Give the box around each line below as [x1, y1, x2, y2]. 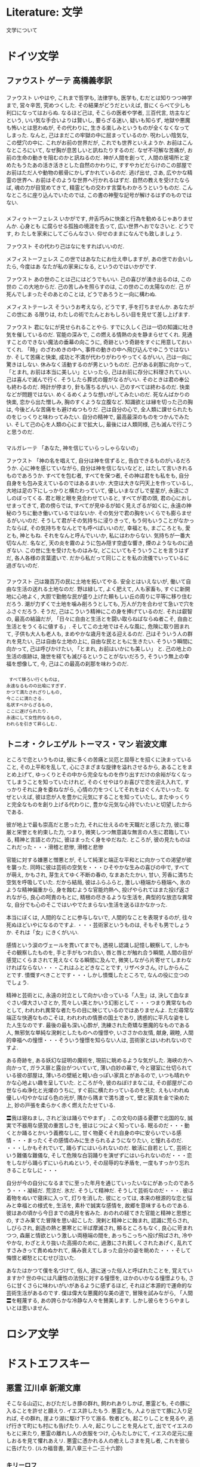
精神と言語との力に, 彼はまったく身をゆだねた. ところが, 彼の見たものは [14, 836, 191, 843]
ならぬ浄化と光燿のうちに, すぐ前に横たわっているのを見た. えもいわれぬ [11, 1086, 190, 1094]
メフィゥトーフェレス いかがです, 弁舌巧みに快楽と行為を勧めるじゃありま [6, 215, 188, 222]
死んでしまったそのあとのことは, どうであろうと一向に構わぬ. [6, 291, 157, 298]
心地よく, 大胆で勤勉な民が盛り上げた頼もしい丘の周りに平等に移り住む [16, 593, 192, 600]
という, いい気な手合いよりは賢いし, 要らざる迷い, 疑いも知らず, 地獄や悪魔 [6, 117, 191, 124]
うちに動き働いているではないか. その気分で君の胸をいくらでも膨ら [16, 509, 182, 517]
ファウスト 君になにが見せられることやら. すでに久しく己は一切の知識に [6, 324, 183, 331]
